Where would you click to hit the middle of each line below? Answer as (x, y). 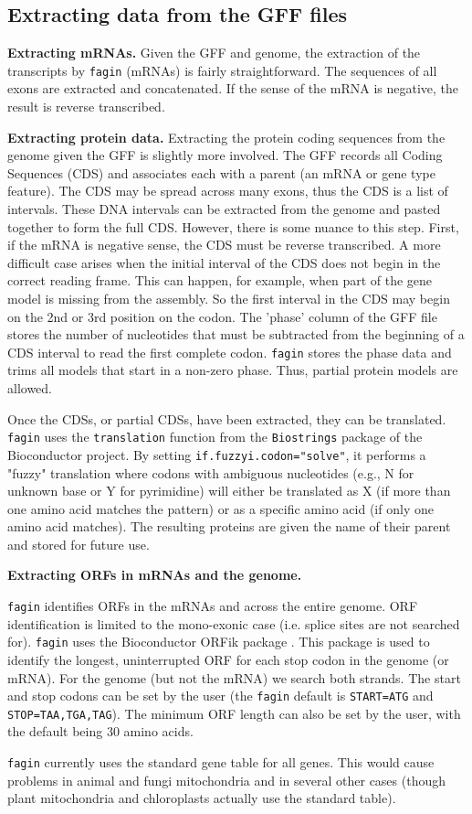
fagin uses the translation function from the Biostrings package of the (215, 437)
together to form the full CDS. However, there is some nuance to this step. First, (233, 226)
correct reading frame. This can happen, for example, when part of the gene (220, 280)
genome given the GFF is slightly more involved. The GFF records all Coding (225, 155)
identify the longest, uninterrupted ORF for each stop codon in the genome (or (228, 659)
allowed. (30, 388)
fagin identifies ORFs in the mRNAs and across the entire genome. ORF (213, 606)
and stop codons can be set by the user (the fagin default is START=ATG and (220, 696)
